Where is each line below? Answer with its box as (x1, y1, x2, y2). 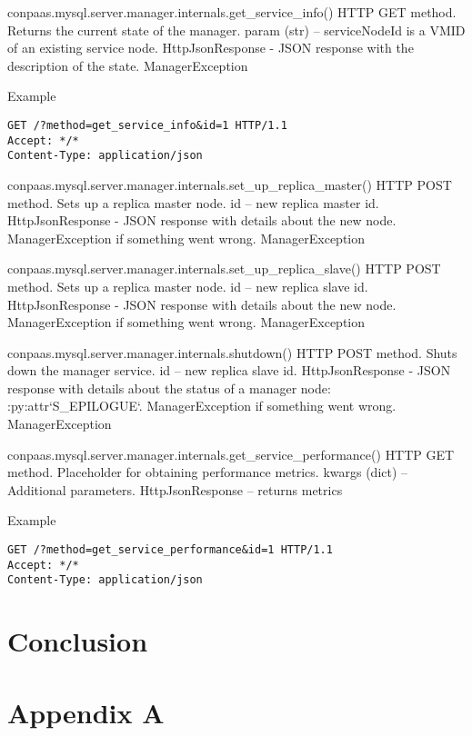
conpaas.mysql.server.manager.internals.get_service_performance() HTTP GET (7, 444, 455, 463)
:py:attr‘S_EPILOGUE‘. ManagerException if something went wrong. (7, 396, 397, 415)
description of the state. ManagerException (7, 55, 248, 75)
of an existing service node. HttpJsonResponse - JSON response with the (7, 38, 414, 57)
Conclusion (7, 622, 148, 660)
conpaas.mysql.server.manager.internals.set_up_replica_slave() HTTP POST (7, 259, 441, 278)
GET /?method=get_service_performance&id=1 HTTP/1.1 (7, 543, 333, 557)
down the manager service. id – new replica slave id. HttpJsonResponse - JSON (7, 361, 451, 380)
